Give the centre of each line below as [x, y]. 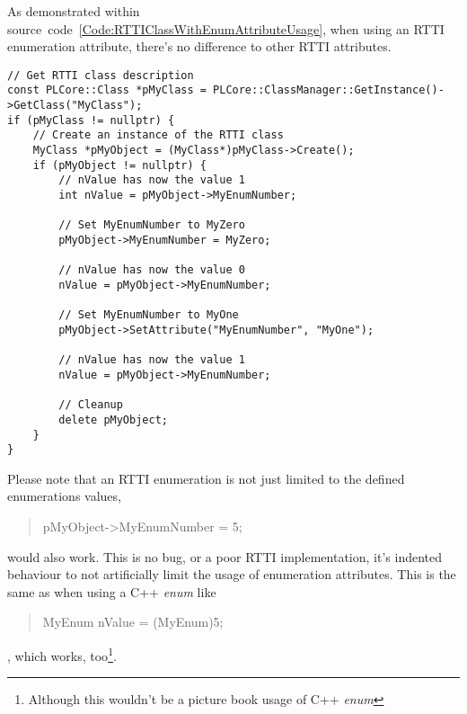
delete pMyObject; [113, 419]
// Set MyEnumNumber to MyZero [152, 225]
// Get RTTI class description [101, 75]
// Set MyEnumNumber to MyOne [149, 315]
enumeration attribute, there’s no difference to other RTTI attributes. [199, 46]
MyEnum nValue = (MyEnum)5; [133, 622]
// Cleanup [91, 405]
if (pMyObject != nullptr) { [119, 165]
